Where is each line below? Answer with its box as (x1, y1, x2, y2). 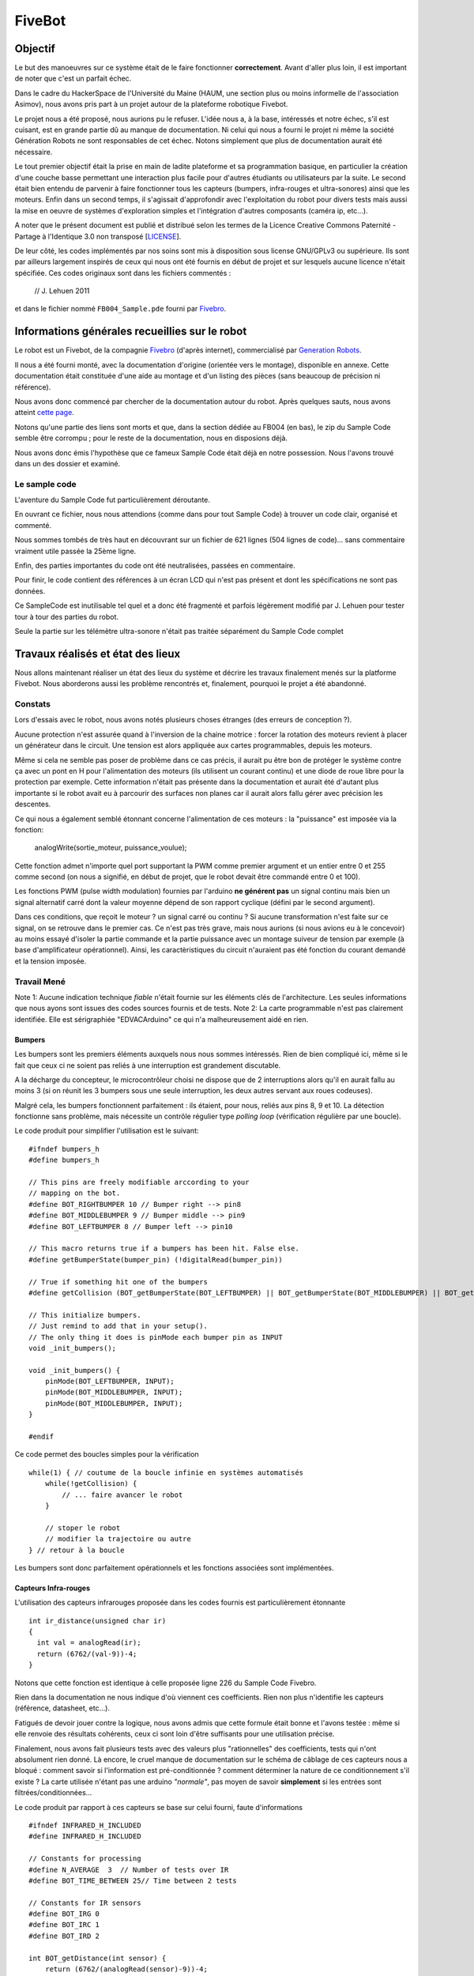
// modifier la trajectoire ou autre (44, 1534, 191, 1544)
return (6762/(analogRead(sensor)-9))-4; (44, 1965, 209, 1974)
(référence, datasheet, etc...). (14, 1703, 111, 1713)
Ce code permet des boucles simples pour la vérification (14, 1450, 199, 1459)
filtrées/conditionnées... (14, 1788, 92, 1797)
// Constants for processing (28, 1854, 141, 1863)
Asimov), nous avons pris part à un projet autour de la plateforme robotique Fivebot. (14, 100, 288, 109)
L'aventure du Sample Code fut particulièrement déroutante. (14, 495, 211, 505)
